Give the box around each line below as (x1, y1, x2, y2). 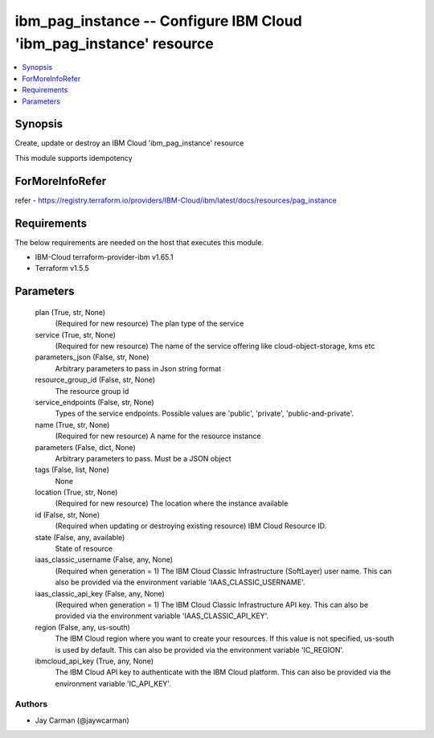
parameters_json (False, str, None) (35, 352, 149, 362)
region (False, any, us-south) (35, 622, 130, 632)
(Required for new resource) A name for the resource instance (55, 431, 261, 441)
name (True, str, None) (35, 420, 110, 429)
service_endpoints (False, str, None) (35, 397, 154, 407)
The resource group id (55, 386, 129, 396)
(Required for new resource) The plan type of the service (55, 318, 244, 329)
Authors (14, 699, 48, 710)
